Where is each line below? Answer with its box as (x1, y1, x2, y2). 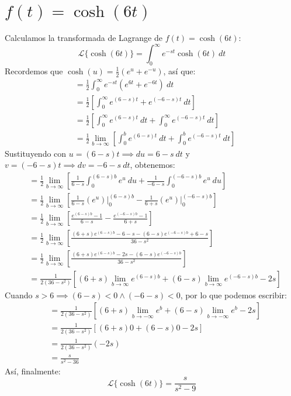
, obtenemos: (130, 159, 175, 171)
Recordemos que (5, 64, 63, 77)
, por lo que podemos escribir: (180, 288, 287, 301)
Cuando (5, 288, 33, 301)
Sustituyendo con (5, 147, 67, 159)
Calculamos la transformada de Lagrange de (5, 31, 162, 43)
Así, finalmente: (5, 364, 61, 377)
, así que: (163, 64, 196, 77)
